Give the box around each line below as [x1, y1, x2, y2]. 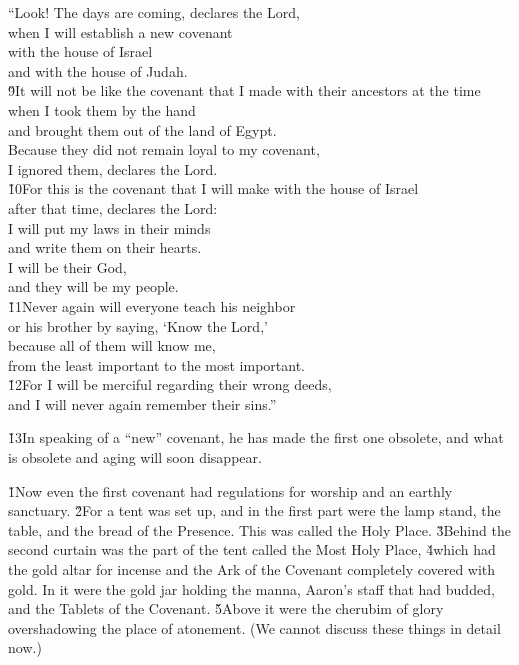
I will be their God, [8, 256, 127, 277]
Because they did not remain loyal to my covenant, [8, 139, 320, 160]
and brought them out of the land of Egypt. [8, 119, 277, 140]
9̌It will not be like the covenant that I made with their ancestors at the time [8, 80, 481, 101]
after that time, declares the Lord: [8, 197, 218, 218]
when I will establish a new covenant [8, 21, 233, 42]
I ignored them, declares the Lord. [8, 158, 218, 179]
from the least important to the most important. [8, 354, 305, 375]
